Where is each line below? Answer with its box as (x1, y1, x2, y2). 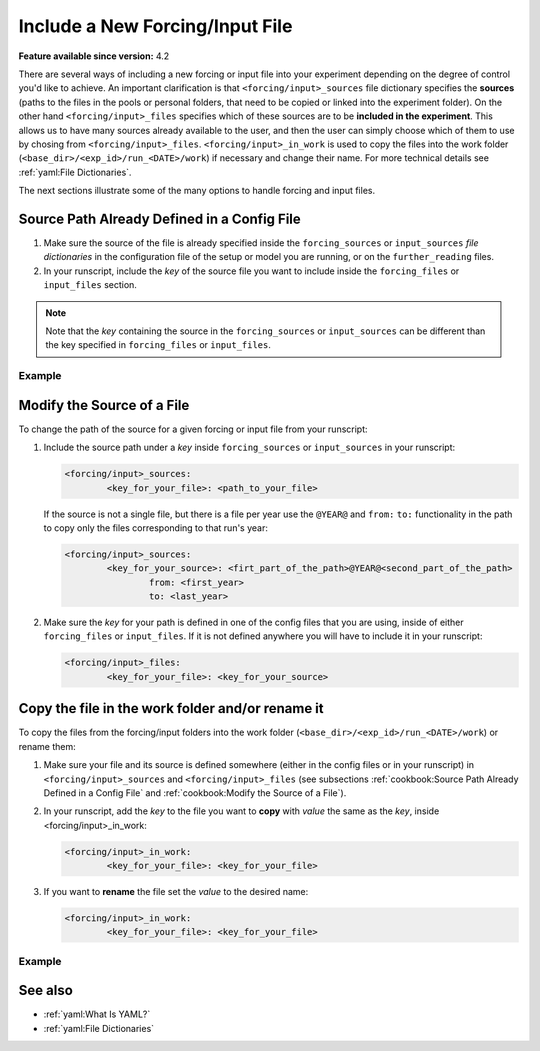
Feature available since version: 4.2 (18, 50, 170, 62)
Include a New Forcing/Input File (18, 15, 293, 37)
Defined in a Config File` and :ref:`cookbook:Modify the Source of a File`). (43, 786, 347, 799)
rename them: (18, 740, 77, 752)
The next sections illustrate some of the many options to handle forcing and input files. (18, 185, 375, 197)
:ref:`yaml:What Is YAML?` (43, 1008, 151, 1020)
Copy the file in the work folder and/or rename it (18, 700, 324, 717)
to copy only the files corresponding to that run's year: (43, 521, 269, 534)
